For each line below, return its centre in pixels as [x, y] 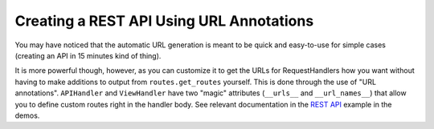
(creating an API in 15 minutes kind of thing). [88, 55]
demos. [27, 115]
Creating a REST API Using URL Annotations [164, 21]
